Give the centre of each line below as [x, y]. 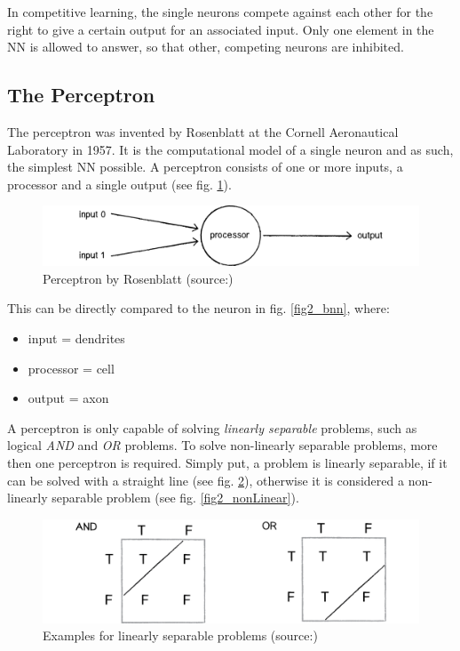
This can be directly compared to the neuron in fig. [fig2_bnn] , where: [198, 308]
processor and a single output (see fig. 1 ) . [119, 184]
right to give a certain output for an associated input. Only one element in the [221, 29]
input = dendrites [76, 338]
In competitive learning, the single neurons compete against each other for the [220, 12]
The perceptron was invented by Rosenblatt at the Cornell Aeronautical [203, 131]
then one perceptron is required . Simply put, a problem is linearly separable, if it [227, 463]
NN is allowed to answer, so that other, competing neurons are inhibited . [206, 47]
